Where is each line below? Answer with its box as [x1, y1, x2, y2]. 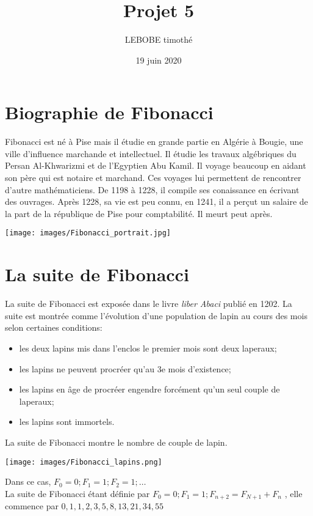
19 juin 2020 [135, 53, 182, 66]
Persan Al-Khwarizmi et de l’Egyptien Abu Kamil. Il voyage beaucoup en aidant [5, 159, 306, 172]
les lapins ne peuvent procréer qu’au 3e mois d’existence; [19, 362, 231, 375]
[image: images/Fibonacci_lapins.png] [5, 457, 162, 466]
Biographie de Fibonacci [5, 100, 214, 125]
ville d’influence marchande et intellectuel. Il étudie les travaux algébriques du [5, 147, 297, 160]
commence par [5, 499, 59, 512]
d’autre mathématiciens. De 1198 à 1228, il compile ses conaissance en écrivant [5, 183, 300, 196]
